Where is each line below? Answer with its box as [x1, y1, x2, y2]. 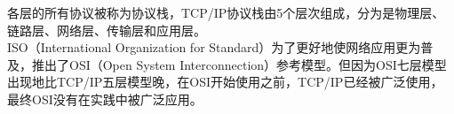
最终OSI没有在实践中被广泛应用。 [7, 89, 203, 108]
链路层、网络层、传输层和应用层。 [7, 20, 206, 39]
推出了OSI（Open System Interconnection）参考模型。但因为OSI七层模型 [31, 55, 447, 73]
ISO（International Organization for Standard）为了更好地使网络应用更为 [7, 38, 421, 57]
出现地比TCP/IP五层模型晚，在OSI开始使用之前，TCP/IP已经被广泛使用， [7, 72, 443, 91]
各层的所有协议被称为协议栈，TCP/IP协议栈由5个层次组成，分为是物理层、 [7, 4, 445, 21]
